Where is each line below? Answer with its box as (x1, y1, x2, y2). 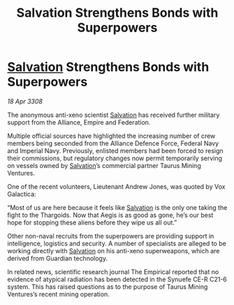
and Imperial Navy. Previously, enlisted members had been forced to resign (7, 146, 224, 155)
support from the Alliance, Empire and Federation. (7, 118, 151, 127)
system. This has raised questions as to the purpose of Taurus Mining (7, 282, 208, 291)
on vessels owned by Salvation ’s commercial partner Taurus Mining (7, 161, 201, 169)
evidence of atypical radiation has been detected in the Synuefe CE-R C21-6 (7, 275, 227, 283)
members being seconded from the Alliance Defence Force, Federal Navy (7, 139, 219, 148)
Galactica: (7, 190, 36, 198)
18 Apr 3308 (7, 97, 43, 106)
